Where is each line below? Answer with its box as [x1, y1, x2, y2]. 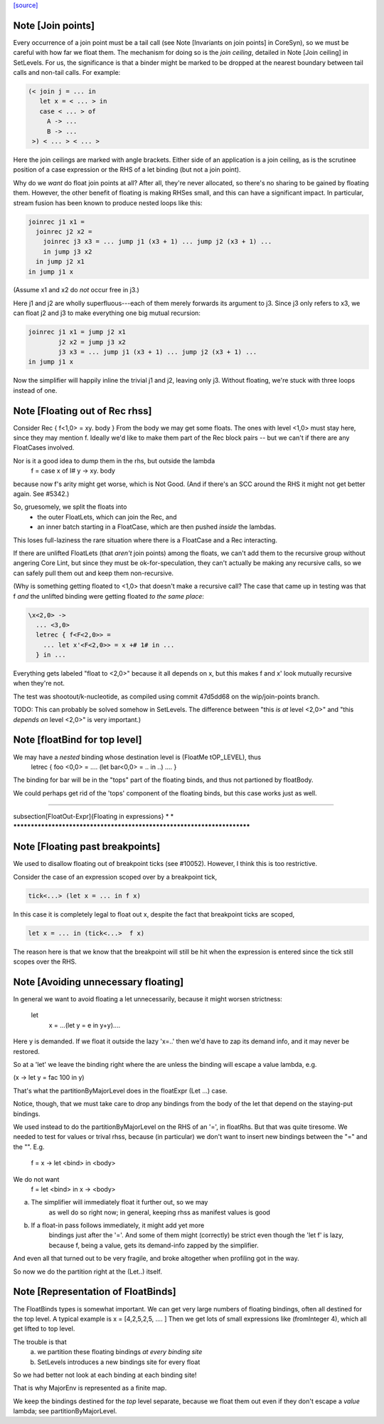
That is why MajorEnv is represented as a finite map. [13, 1383, 167, 1393]
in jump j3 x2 [43, 247, 92, 256]
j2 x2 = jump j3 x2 [58, 338, 126, 346]
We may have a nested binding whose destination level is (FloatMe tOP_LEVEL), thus [13, 753, 262, 761]
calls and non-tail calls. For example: [13, 68, 121, 77]
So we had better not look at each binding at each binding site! [13, 1371, 197, 1379]
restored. [13, 1047, 41, 1056]
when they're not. [13, 679, 65, 688]
